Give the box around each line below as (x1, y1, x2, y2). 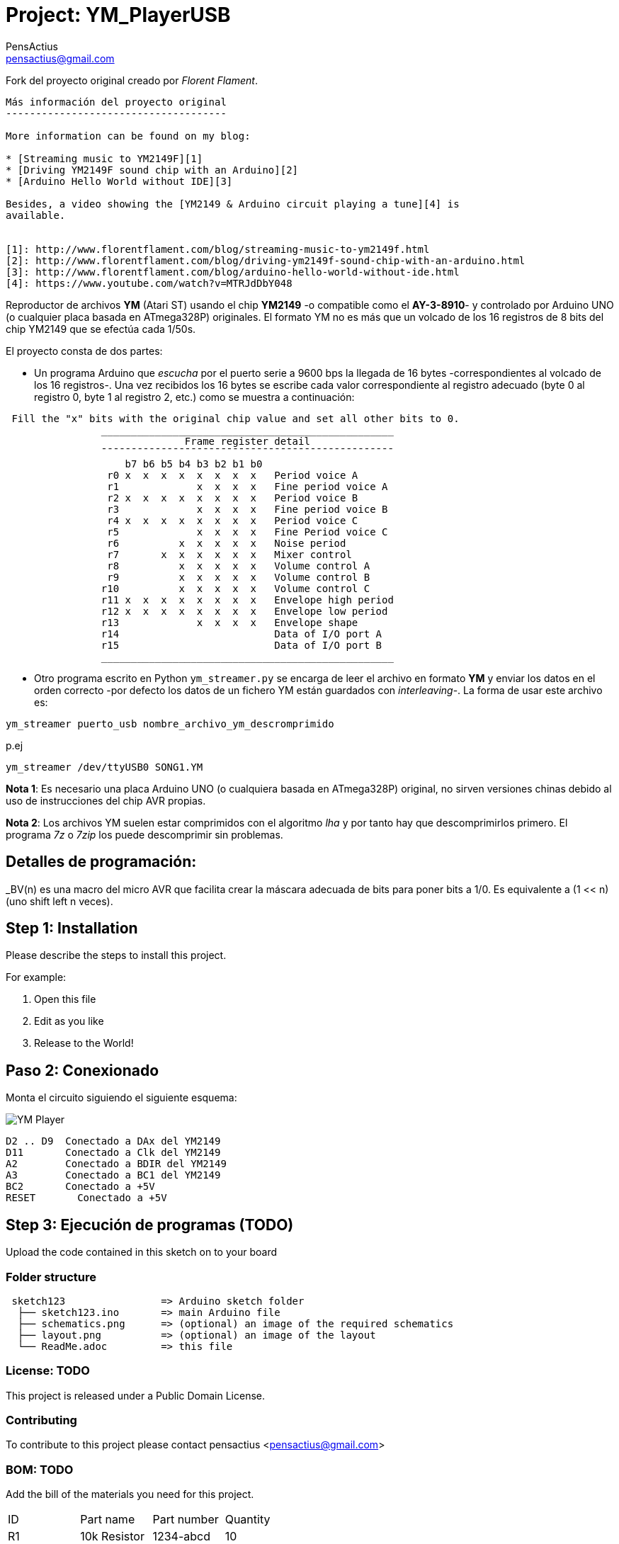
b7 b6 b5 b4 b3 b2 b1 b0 (125, 458, 263, 470)
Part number (152, 1512, 219, 1527)
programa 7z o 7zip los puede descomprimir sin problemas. (6, 828, 283, 841)
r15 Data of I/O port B (101, 639, 382, 651)
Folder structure (6, 1269, 96, 1284)
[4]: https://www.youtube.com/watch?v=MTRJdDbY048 (6, 277, 293, 289)
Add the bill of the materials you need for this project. (6, 1488, 254, 1501)
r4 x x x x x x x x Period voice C (107, 514, 358, 526)
